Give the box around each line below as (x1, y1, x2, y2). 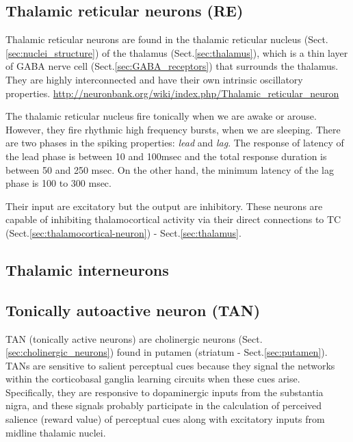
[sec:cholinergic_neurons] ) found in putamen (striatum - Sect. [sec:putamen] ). (5, 345, 328, 359)
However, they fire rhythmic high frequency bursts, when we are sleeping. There (5, 122, 341, 136)
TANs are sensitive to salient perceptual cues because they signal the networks (5, 358, 335, 372)
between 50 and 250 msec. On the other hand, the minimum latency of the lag (5, 162, 334, 177)
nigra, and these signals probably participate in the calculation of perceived (5, 398, 322, 413)
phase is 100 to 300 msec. (5, 176, 112, 190)
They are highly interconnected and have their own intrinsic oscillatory (5, 72, 303, 86)
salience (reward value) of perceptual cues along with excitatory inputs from (5, 412, 325, 426)
